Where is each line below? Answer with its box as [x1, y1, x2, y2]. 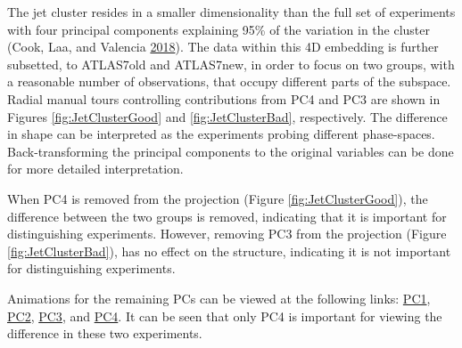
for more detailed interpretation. [7, 159, 184, 178]
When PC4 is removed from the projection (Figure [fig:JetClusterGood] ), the [7, 189, 428, 207]
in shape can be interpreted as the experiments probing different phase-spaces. [7, 125, 435, 143]
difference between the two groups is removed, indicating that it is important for [7, 206, 447, 225]
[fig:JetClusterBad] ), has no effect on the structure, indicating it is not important [7, 241, 451, 260]
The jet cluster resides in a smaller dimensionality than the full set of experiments [7, 3, 456, 20]
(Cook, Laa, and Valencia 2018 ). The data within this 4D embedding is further [7, 37, 439, 56]
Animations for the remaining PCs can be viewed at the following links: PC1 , [7, 288, 431, 307]
